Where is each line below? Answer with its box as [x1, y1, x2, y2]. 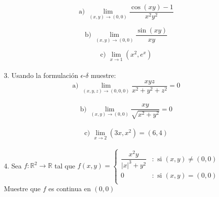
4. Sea [4, 160, 22, 170]
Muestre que [4, 183, 41, 194]
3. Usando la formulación [4, 70, 78, 80]
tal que [54, 160, 75, 170]
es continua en [48, 183, 91, 194]
